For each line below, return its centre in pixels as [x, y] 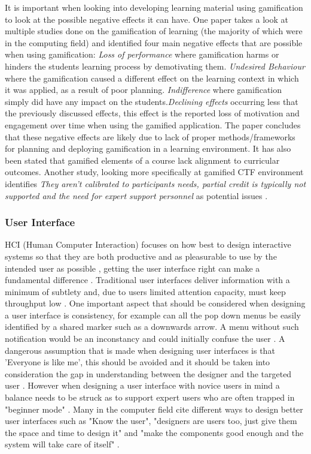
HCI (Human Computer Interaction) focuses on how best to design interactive [148, 244]
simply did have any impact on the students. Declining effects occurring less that [152, 101]
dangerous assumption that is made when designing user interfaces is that [140, 350]
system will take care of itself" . [62, 444]
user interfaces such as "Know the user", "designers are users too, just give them [151, 421]
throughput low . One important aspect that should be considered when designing [155, 303]
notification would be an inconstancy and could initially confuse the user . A [145, 339]
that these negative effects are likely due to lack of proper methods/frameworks [150, 136]
